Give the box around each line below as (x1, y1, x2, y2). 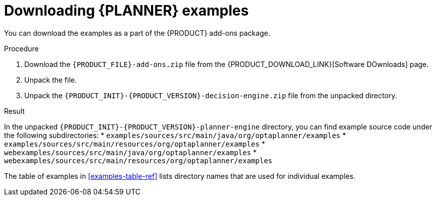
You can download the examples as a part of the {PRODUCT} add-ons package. (4, 28, 270, 37)
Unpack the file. (24, 75, 77, 84)
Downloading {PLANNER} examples (4, 2, 249, 19)
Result (4, 106, 25, 115)
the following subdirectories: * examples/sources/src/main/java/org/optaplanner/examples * (4, 130, 346, 140)
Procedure (4, 44, 39, 53)
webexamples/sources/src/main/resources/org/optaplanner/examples (4, 156, 273, 165)
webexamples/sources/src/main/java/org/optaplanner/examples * (4, 148, 257, 157)
